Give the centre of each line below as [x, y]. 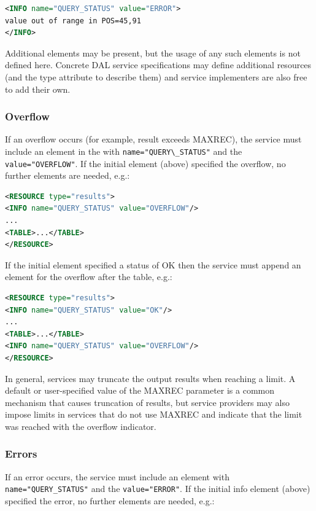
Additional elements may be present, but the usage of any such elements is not [153, 53]
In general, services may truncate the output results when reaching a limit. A [150, 378]
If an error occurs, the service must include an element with [117, 476]
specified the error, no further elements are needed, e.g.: [110, 501]
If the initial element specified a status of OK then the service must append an [153, 264]
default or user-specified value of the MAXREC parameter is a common [140, 390]
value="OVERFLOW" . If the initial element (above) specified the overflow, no [145, 163]
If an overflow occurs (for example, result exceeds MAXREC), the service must [153, 139]
